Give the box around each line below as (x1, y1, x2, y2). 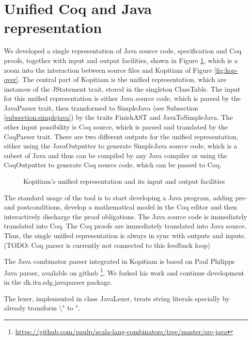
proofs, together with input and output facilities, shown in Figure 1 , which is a (4, 55, 238, 65)
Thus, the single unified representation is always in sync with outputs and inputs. (4, 230, 246, 240)
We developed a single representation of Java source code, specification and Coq (4, 46, 242, 56)
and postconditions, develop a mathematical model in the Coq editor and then (4, 202, 237, 212)
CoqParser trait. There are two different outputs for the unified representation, (4, 131, 238, 141)
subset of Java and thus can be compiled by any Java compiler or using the (4, 150, 227, 160)
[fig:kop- (214, 65, 238, 75)
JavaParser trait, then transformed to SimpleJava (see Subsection (4, 102, 198, 113)
